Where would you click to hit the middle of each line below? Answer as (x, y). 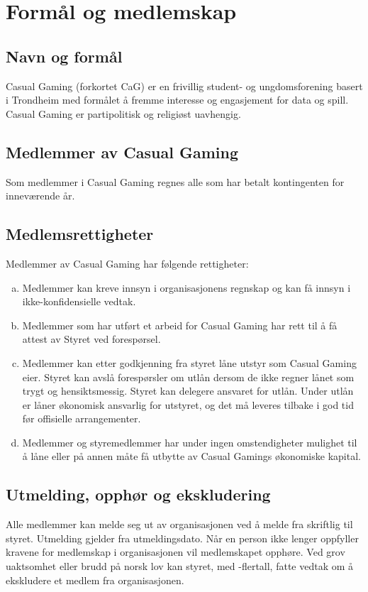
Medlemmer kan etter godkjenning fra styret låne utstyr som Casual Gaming (189, 362)
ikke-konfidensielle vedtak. (79, 301)
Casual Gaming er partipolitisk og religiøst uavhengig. (123, 113)
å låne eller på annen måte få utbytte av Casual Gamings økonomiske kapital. (191, 456)
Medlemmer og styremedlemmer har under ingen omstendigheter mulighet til (190, 442)
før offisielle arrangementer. (82, 418)
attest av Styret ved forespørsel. (91, 339)
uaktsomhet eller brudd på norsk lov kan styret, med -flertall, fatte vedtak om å (180, 566)
